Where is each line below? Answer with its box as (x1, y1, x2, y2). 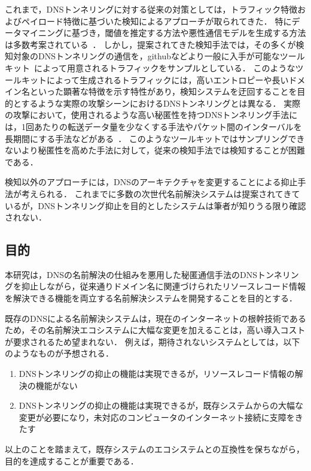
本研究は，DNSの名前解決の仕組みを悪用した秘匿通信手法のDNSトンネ (5, 268, 282, 280)
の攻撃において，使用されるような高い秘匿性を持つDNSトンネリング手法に (5, 108, 298, 121)
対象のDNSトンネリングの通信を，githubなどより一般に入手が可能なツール (13, 50, 305, 62)
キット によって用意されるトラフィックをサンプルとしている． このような (5, 61, 295, 74)
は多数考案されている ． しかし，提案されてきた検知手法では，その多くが (5, 38, 296, 50)
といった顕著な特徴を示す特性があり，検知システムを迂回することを (29, 85, 297, 98)
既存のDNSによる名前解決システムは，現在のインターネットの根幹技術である (5, 312, 306, 324)
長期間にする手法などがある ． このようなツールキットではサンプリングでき (5, 132, 305, 144)
